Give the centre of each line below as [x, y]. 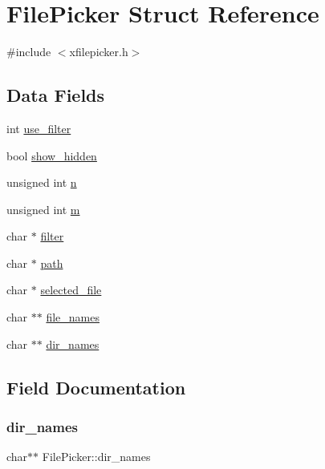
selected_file [71, 290]
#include [29, 52]
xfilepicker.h [99, 52]
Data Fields [56, 95]
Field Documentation [96, 387]
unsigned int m [43, 209]
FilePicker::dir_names [96, 457]
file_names [73, 317]
